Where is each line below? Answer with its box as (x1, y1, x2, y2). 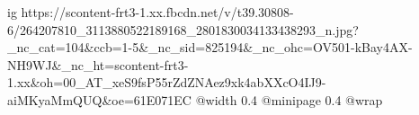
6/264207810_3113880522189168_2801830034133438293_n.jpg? (7, 20, 359, 39)
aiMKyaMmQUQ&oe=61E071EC (7, 90, 192, 109)
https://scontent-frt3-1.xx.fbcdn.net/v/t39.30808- (21, 3, 294, 21)
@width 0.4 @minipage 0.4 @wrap (195, 90, 383, 109)
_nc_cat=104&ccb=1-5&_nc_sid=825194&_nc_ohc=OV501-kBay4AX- (7, 38, 413, 57)
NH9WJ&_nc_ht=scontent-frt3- (7, 55, 189, 74)
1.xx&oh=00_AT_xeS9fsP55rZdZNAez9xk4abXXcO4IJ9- (7, 73, 326, 92)
